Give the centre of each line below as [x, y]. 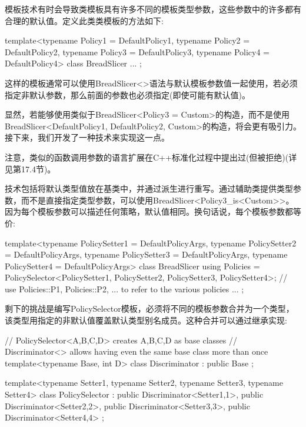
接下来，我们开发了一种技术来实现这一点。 [87, 137]
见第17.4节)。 [30, 169]
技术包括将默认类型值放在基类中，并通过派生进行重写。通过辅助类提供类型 [149, 189]
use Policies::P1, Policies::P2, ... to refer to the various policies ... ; [124, 288]
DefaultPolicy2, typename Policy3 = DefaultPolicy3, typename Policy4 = [137, 51]
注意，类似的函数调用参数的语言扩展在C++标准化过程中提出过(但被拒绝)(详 [151, 157]
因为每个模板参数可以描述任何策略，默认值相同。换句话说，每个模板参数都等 [153, 211]
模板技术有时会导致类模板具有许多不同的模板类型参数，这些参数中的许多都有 [153, 9]
